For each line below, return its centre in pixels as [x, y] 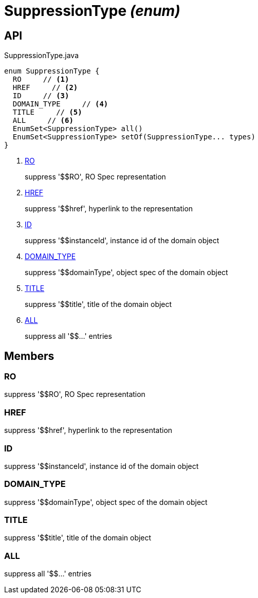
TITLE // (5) [47, 112]
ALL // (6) [43, 121]
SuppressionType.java [41, 56]
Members [29, 356]
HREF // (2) [45, 88]
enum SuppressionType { [52, 71]
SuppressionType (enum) [92, 11]
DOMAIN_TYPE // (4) [60, 104]
